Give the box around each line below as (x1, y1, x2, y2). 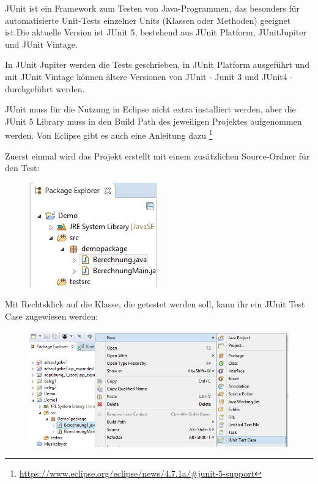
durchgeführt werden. (5, 82, 85, 95)
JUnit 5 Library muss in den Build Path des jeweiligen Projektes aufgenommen (5, 114, 302, 127)
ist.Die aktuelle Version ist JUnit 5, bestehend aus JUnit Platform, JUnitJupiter (5, 26, 306, 38)
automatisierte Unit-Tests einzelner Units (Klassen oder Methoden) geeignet (5, 13, 291, 26)
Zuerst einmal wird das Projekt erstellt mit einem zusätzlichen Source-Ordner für (5, 149, 310, 162)
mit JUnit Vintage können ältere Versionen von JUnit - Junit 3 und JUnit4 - (5, 70, 294, 82)
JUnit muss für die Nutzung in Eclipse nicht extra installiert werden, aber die (5, 103, 296, 116)
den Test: (5, 161, 40, 174)
